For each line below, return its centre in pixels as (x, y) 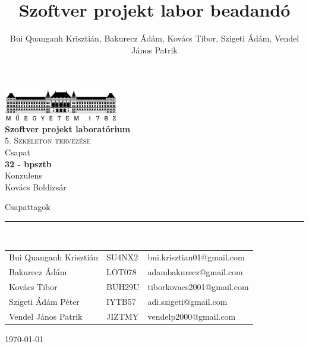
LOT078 (122, 272)
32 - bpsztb (28, 163)
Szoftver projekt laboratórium (68, 128)
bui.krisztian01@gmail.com (196, 257)
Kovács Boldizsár (36, 187)
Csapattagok (28, 207)
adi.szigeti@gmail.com (187, 301)
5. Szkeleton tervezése (48, 140)
